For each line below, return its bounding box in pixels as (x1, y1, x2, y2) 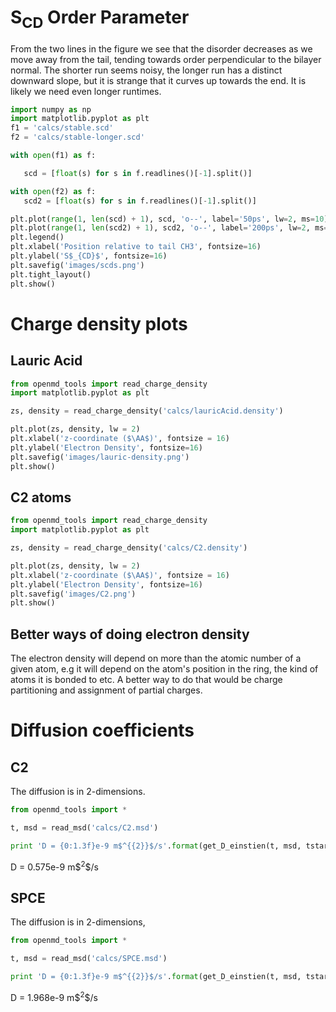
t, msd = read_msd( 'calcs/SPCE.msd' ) (10, 954, 168, 964)
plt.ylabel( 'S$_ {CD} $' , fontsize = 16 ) (10, 251, 168, 261)
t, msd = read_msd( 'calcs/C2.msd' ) (10, 823, 159, 833)
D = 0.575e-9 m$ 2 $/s (10, 859, 99, 873)
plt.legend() (10, 232, 65, 243)
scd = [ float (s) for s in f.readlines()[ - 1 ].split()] (23, 168, 253, 178)
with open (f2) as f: (10, 186, 97, 196)
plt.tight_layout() (10, 269, 92, 280)
